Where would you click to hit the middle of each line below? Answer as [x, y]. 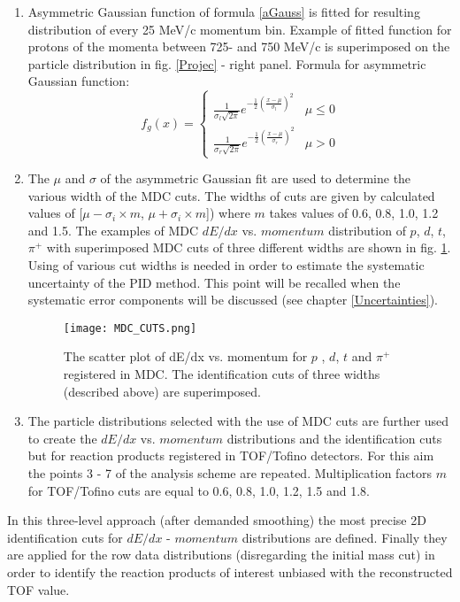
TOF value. [38, 589]
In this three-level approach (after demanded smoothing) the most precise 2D [217, 520]
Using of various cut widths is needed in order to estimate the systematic [226, 265]
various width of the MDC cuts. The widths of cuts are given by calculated [231, 195]
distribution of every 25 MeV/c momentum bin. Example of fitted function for [240, 29]
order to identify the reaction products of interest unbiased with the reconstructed [230, 572]
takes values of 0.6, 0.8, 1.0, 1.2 [354, 213]
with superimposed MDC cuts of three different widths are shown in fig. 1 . [249, 247]
